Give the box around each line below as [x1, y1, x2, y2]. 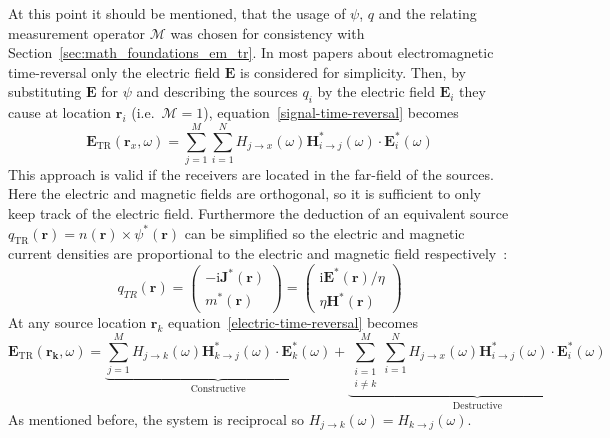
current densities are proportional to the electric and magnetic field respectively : [8, 243, 508, 264]
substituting [8, 81, 82, 102]
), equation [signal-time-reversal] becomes [203, 102, 459, 123]
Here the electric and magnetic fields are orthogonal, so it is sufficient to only [8, 183, 481, 204]
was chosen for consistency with [170, 22, 365, 43]
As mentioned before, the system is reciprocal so [8, 408, 305, 429]
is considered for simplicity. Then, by [240, 61, 466, 82]
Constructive [190, 383, 246, 394]
